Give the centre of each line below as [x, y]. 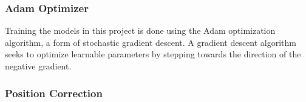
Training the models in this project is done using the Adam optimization [140, 30]
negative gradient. [38, 66]
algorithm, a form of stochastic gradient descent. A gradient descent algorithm [151, 42]
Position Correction [54, 93]
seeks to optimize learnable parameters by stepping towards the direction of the [153, 54]
